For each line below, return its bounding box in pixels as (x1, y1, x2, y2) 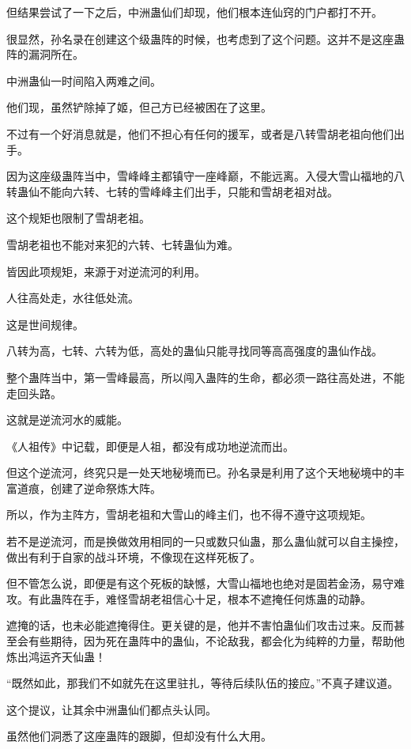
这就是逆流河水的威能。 (6, 411, 128, 428)
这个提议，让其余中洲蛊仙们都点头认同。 (6, 701, 217, 717)
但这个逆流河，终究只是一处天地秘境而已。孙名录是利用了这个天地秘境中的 (6, 464, 394, 481)
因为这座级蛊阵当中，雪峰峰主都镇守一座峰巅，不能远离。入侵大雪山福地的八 (6, 168, 405, 184)
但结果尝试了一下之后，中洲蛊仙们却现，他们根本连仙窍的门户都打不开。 (6, 4, 383, 20)
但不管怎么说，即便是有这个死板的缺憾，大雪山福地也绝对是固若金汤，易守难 (6, 575, 405, 592)
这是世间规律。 (6, 316, 84, 332)
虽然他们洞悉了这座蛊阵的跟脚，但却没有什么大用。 (6, 728, 272, 744)
